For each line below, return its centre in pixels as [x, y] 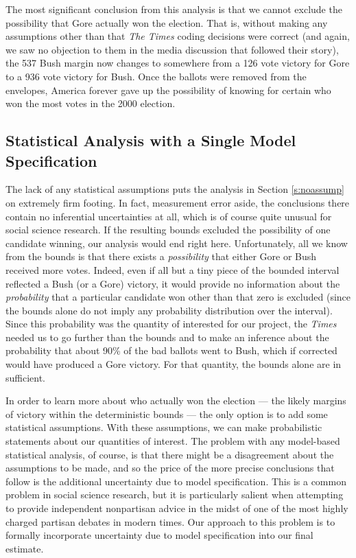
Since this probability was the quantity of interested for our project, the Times [171, 324]
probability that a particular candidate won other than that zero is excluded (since [178, 297]
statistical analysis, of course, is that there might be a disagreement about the [170, 454]
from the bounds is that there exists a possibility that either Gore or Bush [161, 256]
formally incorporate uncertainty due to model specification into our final [159, 535]
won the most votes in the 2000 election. [91, 103]
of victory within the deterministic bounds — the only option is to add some [167, 414]
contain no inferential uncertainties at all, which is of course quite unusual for [169, 216]
